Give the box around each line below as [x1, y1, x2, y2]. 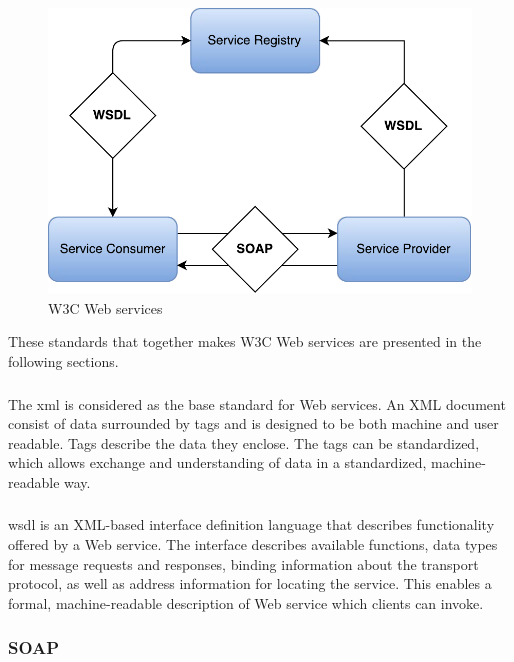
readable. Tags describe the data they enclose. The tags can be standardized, [8, 432, 480, 453]
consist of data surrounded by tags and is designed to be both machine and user [8, 413, 499, 434]
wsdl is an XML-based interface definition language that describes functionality [8, 514, 495, 535]
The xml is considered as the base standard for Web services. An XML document [8, 393, 506, 414]
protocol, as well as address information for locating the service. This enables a [8, 573, 492, 594]
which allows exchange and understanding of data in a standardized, [8, 452, 427, 473]
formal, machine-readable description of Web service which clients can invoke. [8, 592, 484, 613]
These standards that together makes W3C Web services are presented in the [8, 331, 482, 352]
